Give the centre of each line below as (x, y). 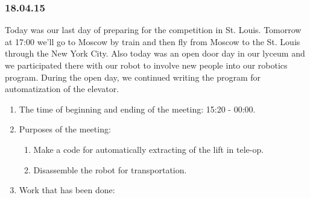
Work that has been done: (67, 190)
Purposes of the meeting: (65, 129)
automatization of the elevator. (62, 89)
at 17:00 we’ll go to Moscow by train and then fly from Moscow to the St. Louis (153, 41)
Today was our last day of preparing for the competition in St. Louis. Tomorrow (153, 30)
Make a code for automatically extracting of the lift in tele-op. (149, 149)
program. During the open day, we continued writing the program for (133, 77)
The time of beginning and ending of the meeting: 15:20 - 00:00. (137, 109)
